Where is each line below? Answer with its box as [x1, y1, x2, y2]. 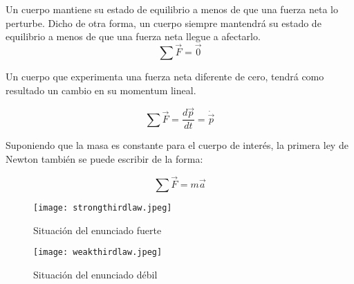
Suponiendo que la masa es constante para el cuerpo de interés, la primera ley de [6, 138, 348, 152]
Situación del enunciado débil [33, 267, 158, 281]
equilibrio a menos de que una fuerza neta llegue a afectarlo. [6, 29, 261, 44]
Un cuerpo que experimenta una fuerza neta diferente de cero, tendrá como [6, 69, 324, 83]
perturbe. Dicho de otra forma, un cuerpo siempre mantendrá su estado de [6, 15, 322, 30]
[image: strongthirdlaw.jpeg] [33, 202, 172, 213]
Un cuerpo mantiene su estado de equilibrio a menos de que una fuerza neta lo [6, 2, 338, 16]
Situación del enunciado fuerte [33, 222, 162, 237]
